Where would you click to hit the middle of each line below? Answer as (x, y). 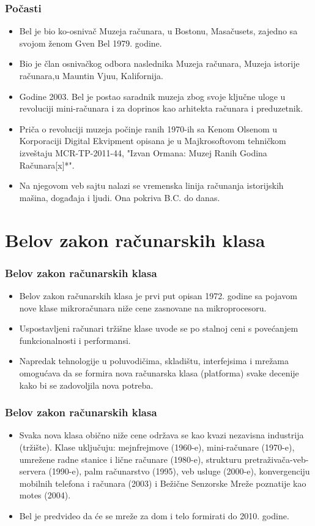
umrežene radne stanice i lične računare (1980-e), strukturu (131, 459)
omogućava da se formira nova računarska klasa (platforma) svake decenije (159, 372)
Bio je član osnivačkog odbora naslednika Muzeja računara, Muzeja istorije (159, 63)
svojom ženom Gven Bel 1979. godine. (91, 43)
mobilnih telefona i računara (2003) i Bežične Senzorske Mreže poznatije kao (163, 483)
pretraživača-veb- (276, 459)
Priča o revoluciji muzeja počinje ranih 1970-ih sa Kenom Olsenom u (148, 128)
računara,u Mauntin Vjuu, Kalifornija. (91, 75)
